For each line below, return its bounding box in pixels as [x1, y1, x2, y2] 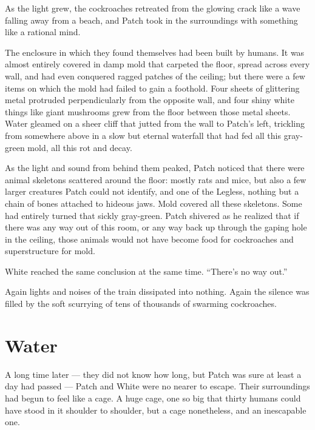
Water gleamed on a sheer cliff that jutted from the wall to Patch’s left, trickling [5, 117, 305, 130]
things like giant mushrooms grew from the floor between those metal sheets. [5, 105, 291, 118]
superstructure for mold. [5, 244, 95, 257]
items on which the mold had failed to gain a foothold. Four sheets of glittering [5, 81, 300, 94]
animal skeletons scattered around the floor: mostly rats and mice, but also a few [5, 173, 307, 186]
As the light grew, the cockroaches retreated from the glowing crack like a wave [5, 2, 300, 14]
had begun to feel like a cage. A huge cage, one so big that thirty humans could [5, 391, 301, 404]
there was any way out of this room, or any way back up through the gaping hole [5, 221, 307, 233]
